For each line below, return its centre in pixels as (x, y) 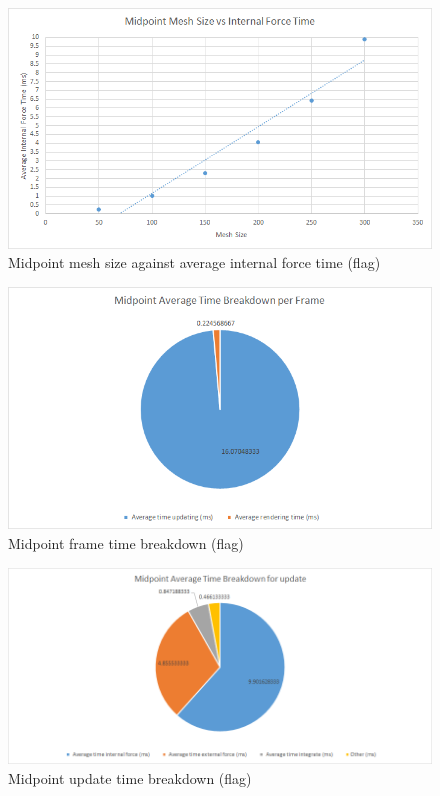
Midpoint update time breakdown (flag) (130, 778)
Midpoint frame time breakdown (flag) (126, 543)
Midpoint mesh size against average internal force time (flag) (194, 262)
